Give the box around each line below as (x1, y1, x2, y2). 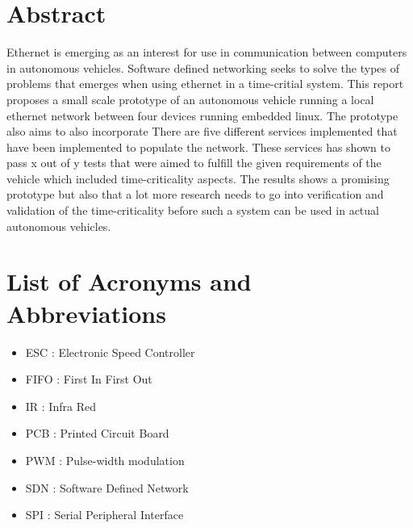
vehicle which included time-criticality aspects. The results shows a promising (6, 170, 390, 186)
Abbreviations (6, 296, 166, 329)
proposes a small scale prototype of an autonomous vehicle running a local (6, 90, 374, 107)
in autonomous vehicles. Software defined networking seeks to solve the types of (6, 59, 400, 76)
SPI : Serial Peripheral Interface (25, 506, 184, 523)
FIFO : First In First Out (25, 371, 152, 388)
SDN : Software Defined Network (25, 479, 189, 496)
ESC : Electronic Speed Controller (25, 343, 195, 360)
